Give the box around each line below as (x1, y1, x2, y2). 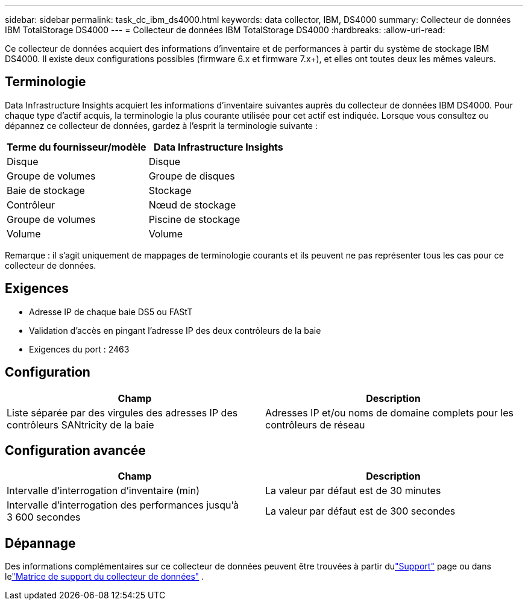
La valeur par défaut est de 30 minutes (265, 484, 441, 497)
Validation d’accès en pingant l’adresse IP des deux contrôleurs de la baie (29, 325, 321, 336)
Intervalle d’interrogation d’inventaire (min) (7, 484, 200, 497)
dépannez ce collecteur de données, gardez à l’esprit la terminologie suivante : (5, 120, 318, 131)
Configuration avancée (5, 442, 146, 458)
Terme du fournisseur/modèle (7, 140, 146, 153)
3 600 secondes (7, 511, 81, 524)
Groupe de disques (148, 169, 235, 182)
